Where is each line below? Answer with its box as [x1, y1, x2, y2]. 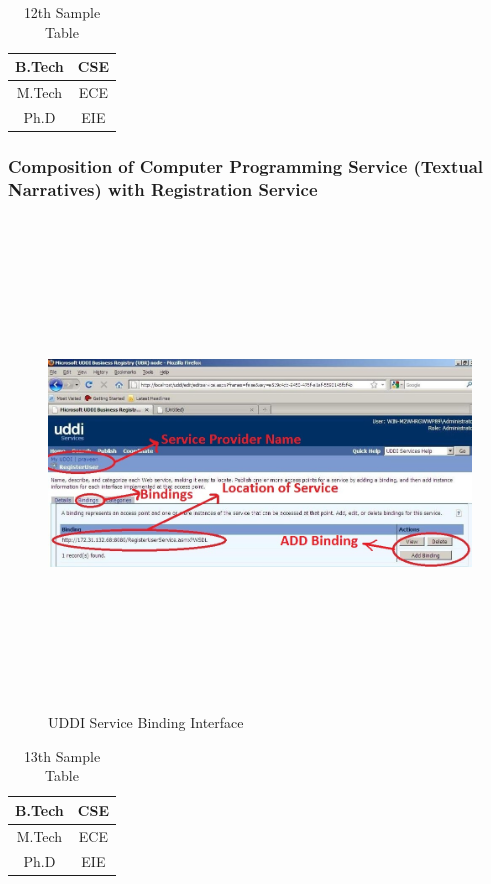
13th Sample [23, 745, 101, 766]
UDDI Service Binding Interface [48, 712, 244, 733]
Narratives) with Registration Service [8, 176, 318, 201]
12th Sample [23, 2, 101, 22]
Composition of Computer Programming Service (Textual [8, 153, 484, 178]
